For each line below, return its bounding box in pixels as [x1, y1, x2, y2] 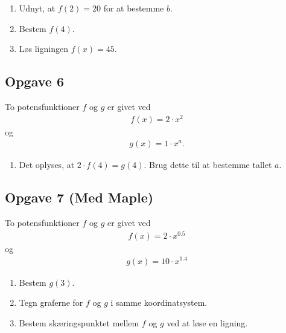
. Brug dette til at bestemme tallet [144, 158, 272, 171]
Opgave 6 [5, 72, 64, 91]
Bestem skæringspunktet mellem [19, 316, 139, 329]
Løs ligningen [19, 42, 68, 55]
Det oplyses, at [19, 158, 75, 171]
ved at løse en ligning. [167, 316, 248, 329]
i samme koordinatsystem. [110, 296, 208, 309]
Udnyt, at [19, 2, 56, 14]
